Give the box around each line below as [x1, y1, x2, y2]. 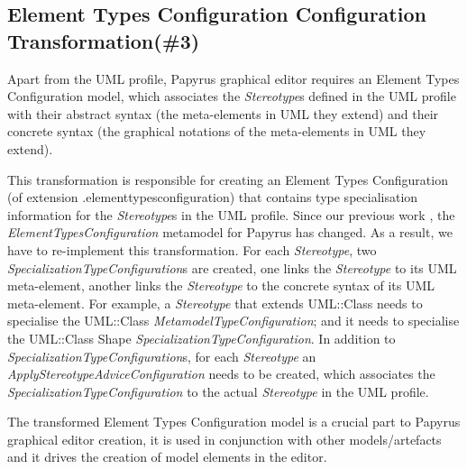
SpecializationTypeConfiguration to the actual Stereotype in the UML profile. [7, 382, 429, 400]
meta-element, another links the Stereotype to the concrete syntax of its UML [7, 276, 435, 295]
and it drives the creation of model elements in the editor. [7, 447, 327, 466]
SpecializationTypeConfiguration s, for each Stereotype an [7, 346, 316, 365]
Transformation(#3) [7, 26, 200, 54]
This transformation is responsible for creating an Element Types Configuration [7, 170, 448, 189]
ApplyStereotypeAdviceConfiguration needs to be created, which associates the [7, 364, 435, 383]
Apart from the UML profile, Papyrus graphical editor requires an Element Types [7, 69, 460, 87]
